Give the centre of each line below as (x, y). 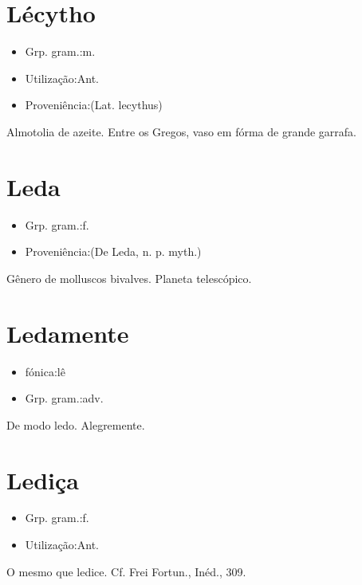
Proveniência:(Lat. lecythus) (94, 105)
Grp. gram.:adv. (64, 398)
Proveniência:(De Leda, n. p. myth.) (113, 251)
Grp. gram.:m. (60, 51)
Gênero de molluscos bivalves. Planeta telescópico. (129, 278)
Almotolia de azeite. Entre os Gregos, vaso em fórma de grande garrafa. (181, 131)
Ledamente (68, 333)
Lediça (43, 479)
